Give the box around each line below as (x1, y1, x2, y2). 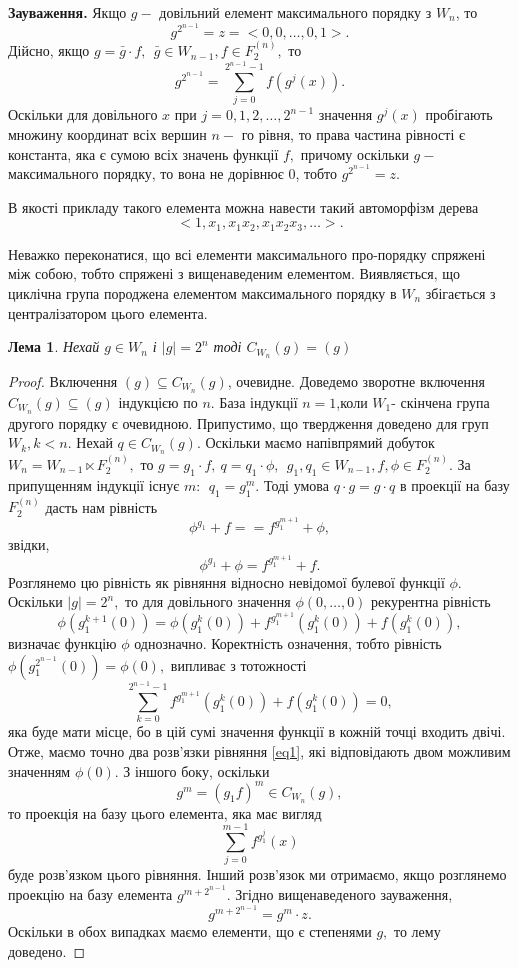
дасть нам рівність (45, 496, 158, 517)
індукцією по (118, 391, 198, 412)
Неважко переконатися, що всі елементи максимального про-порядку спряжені (8, 243, 486, 264)
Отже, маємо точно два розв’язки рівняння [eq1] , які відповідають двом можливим (8, 740, 511, 761)
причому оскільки (300, 143, 409, 164)
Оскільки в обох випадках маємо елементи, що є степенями (8, 921, 372, 942)
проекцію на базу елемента (8, 883, 173, 904)
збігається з (425, 282, 496, 303)
